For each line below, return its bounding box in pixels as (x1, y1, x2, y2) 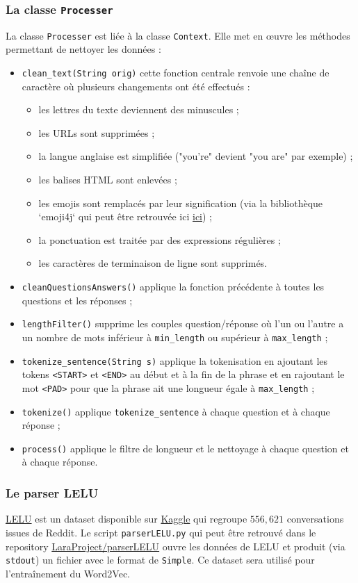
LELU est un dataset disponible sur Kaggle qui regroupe (6, 511, 247, 526)
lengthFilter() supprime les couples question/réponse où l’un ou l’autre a (22, 316, 344, 331)
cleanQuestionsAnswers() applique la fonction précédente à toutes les (22, 279, 325, 294)
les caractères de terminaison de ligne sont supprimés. (38, 256, 268, 270)
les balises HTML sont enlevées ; (38, 172, 177, 187)
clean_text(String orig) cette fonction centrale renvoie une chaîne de (22, 65, 329, 80)
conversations (286, 511, 344, 526)
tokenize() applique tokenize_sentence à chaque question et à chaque (22, 404, 330, 418)
